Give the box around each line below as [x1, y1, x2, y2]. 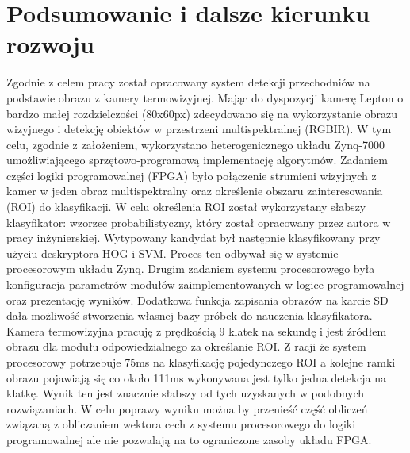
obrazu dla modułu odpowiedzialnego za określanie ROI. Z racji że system [6, 338, 366, 355]
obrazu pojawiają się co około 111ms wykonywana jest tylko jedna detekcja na [6, 369, 387, 386]
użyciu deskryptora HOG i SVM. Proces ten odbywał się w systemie [6, 244, 339, 261]
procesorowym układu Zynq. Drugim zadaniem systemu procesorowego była [6, 260, 375, 277]
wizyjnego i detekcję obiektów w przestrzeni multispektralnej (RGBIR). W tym [6, 121, 392, 137]
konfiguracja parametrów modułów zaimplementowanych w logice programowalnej [6, 276, 404, 293]
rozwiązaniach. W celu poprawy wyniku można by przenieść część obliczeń [6, 400, 368, 417]
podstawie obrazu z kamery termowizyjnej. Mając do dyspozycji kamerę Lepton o [6, 89, 404, 106]
